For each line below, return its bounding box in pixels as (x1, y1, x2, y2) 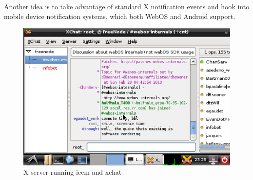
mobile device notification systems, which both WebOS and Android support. (4, 11, 235, 21)
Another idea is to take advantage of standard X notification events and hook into (4, 1, 250, 11)
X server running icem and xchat (23, 167, 122, 177)
